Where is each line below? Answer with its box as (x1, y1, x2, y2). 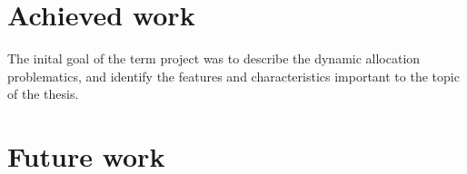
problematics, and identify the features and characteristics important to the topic (7, 66, 460, 85)
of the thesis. (7, 84, 79, 103)
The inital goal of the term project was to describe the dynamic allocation (7, 49, 421, 68)
